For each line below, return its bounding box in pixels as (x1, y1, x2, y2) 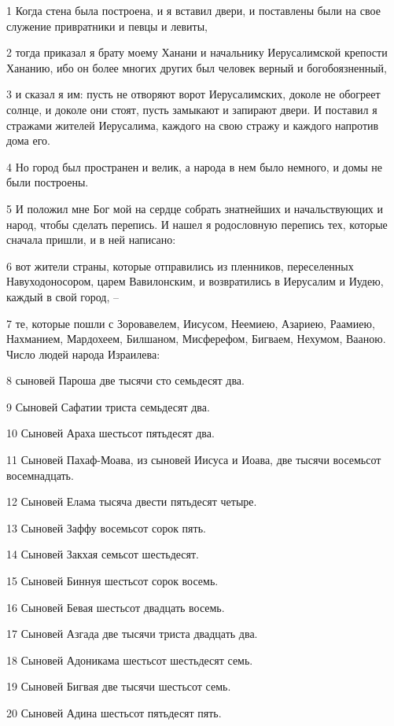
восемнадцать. (6, 466, 74, 483)
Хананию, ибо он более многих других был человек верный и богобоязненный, (6, 59, 387, 76)
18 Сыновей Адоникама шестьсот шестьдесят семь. (6, 651, 253, 668)
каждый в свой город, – (6, 288, 119, 304)
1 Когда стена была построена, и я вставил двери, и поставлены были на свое (6, 2, 381, 18)
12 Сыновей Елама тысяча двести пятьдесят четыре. (6, 493, 257, 510)
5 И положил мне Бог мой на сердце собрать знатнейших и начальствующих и (6, 200, 384, 216)
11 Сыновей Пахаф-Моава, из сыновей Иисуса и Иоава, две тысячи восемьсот (6, 451, 381, 468)
